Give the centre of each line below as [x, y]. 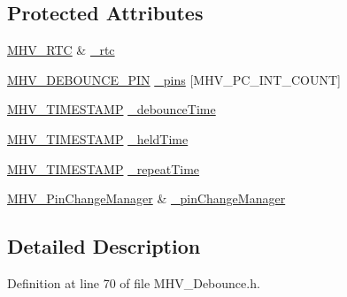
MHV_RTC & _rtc [61, 50]
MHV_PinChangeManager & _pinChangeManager [147, 198]
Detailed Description [104, 246]
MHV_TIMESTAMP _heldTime [98, 138]
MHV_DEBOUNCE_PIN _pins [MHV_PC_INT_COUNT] [174, 79]
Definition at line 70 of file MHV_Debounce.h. [134, 282]
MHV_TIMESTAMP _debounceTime [112, 109]
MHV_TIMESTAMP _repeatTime [104, 168]
